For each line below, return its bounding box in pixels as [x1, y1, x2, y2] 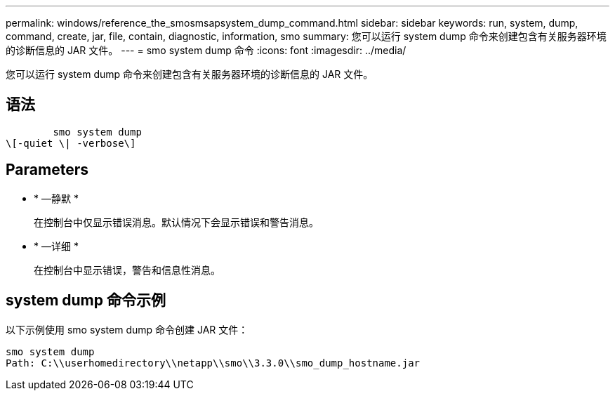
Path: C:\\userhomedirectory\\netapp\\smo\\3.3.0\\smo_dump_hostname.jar [6, 357, 421, 369]
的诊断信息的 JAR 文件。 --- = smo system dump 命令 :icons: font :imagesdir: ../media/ [6, 44, 406, 56]
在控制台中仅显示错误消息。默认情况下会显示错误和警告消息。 [34, 216, 319, 228]
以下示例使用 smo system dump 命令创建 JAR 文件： [6, 323, 249, 336]
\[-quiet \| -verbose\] [6, 137, 136, 149]
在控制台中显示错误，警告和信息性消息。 [34, 263, 220, 276]
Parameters [6, 161, 88, 179]
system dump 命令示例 [6, 291, 166, 310]
